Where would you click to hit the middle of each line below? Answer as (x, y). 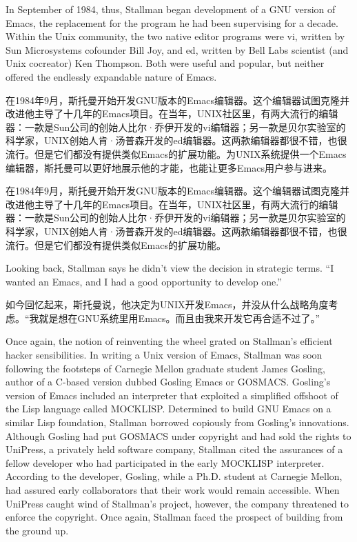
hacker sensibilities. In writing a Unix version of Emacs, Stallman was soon (164, 355)
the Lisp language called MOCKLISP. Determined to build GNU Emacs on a (169, 409)
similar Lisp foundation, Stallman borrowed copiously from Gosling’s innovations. (177, 422)
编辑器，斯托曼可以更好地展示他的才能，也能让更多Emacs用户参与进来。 (169, 167)
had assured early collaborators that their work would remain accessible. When (173, 490)
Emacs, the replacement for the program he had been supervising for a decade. (172, 22)
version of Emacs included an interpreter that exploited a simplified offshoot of (172, 395)
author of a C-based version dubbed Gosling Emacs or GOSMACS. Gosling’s (168, 382)
